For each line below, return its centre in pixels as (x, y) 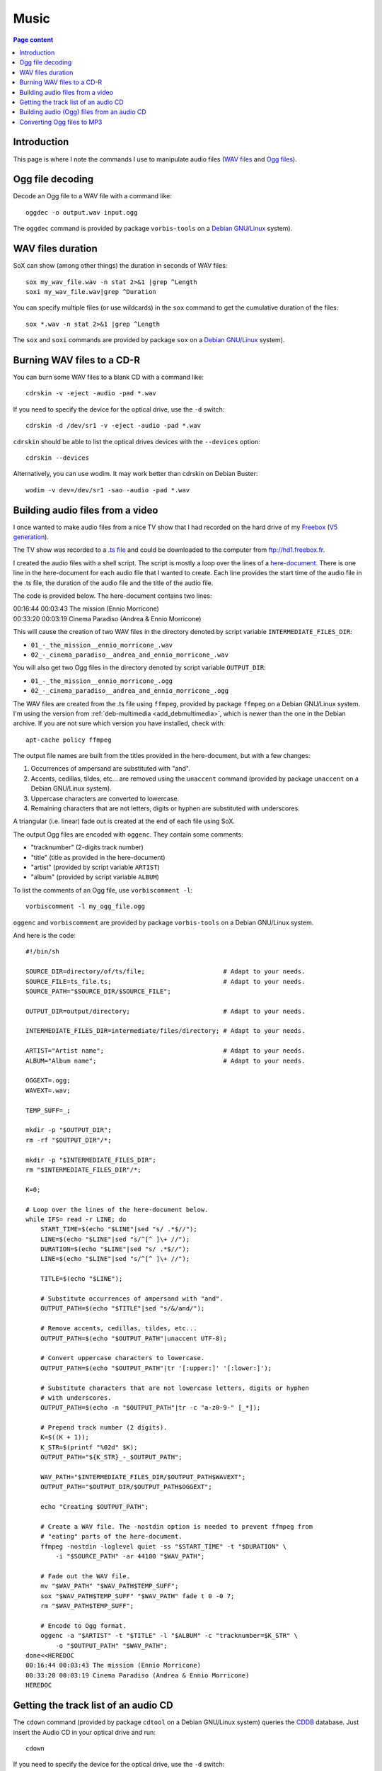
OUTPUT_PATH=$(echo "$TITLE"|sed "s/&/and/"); (122, 1308)
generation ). (31, 537)
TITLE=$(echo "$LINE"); (81, 1279)
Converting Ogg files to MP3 (61, 122)
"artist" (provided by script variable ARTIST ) (95, 867)
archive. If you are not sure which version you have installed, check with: (119, 723)
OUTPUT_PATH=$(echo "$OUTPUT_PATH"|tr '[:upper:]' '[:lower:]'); (156, 1368)
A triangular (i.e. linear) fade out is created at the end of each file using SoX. (124, 821)
